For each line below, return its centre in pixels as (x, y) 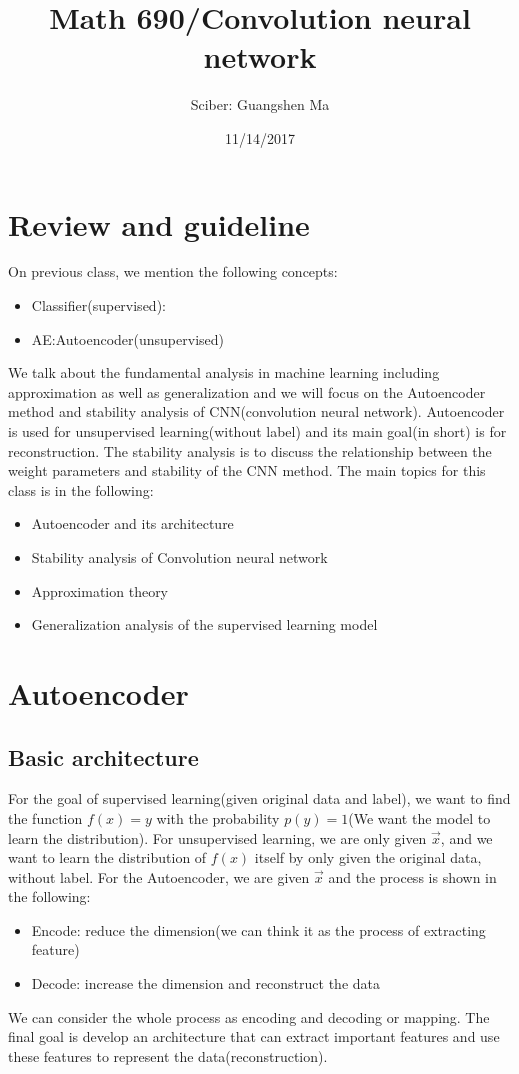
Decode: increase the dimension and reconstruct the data (205, 983)
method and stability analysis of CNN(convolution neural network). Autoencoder (256, 411)
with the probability (218, 817)
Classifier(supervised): (98, 305)
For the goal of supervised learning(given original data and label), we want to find (259, 798)
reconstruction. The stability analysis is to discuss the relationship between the (250, 450)
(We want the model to (419, 817)
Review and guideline (159, 223)
